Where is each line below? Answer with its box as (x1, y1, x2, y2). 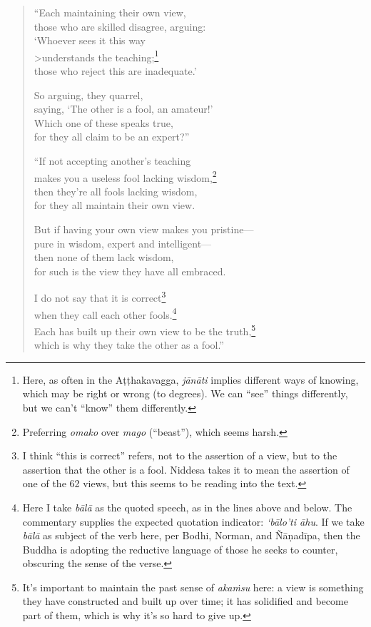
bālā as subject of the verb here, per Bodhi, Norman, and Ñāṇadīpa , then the (22, 528, 360, 543)
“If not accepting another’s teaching (34, 153, 191, 168)
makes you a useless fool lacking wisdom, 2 (34, 168, 217, 185)
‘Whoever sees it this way (34, 33, 146, 48)
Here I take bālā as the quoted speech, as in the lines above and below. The (22, 499, 352, 514)
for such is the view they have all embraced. (34, 263, 226, 278)
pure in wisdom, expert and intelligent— (34, 235, 212, 250)
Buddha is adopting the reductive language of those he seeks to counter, (22, 541, 338, 556)
